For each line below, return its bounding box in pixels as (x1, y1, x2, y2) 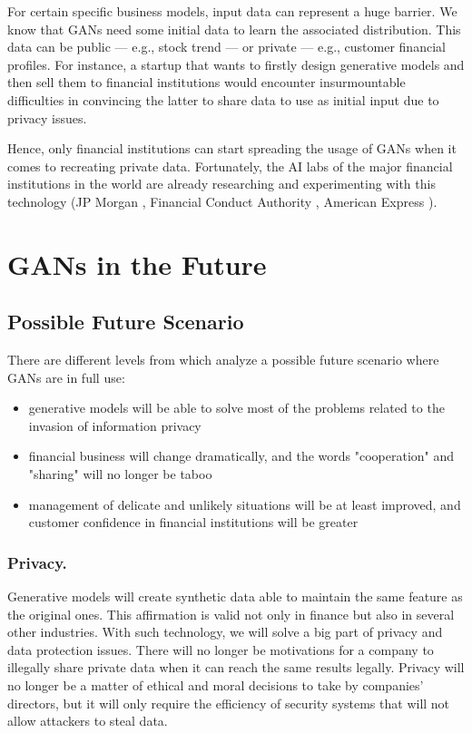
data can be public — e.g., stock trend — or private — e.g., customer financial (7, 37, 446, 56)
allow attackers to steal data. (7, 711, 168, 730)
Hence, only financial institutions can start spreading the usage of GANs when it (7, 139, 457, 158)
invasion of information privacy (28, 415, 202, 435)
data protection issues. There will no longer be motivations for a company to (7, 640, 434, 659)
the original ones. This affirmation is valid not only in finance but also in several (7, 604, 455, 623)
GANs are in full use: (7, 367, 125, 386)
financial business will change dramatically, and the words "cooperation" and (28, 446, 455, 465)
